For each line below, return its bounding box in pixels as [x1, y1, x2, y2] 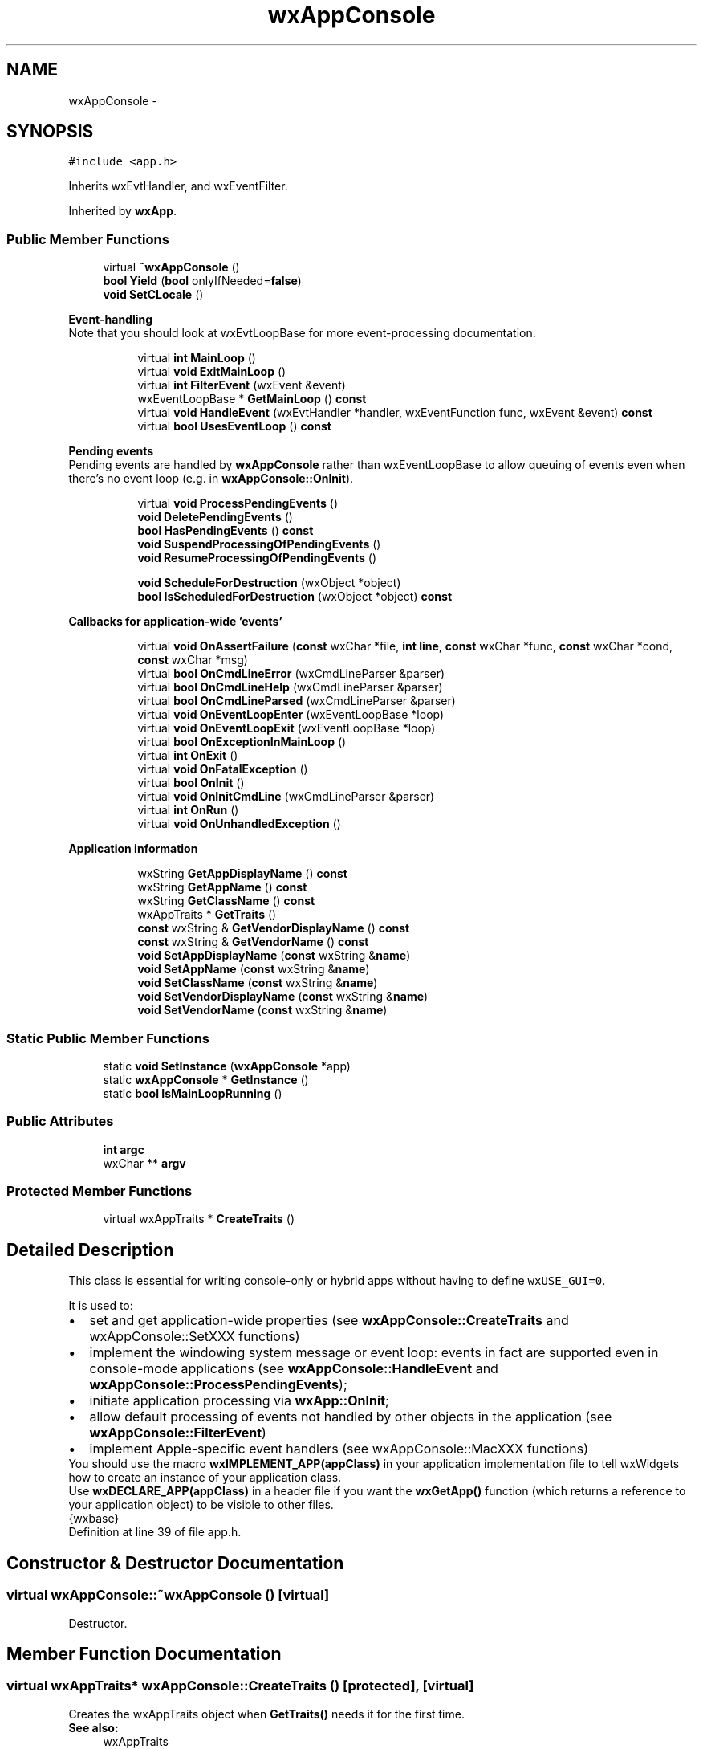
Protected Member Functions [6, 1183, 193, 1200]
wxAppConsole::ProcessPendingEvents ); [89, 1376, 347, 1393]
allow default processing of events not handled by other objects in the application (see [89, 1409, 612, 1425]
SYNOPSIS [6, 121, 94, 142]
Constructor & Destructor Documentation [6, 1552, 344, 1573]
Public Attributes [6, 1113, 114, 1130]
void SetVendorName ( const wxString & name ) [137, 1003, 388, 1017]
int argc [103, 1142, 144, 1156]
